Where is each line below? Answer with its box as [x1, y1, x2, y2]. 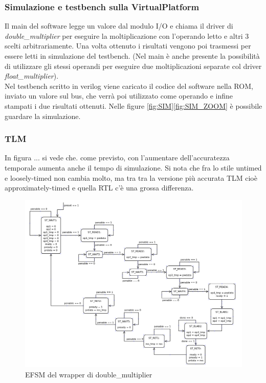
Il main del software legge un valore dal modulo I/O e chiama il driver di [5, 20, 233, 31]
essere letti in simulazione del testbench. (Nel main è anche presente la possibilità [5, 51, 260, 61]
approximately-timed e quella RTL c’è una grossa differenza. [5, 182, 194, 193]
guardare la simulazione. [5, 110, 81, 121]
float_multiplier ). [5, 70, 59, 81]
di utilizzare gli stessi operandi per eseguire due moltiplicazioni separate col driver [5, 60, 262, 71]
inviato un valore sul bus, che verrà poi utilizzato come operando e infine [5, 90, 233, 101]
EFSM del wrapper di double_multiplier [25, 369, 152, 379]
